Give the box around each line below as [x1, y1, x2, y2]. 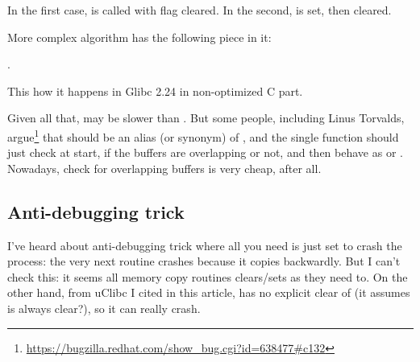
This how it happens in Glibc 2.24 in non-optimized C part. [7, 82, 303, 99]
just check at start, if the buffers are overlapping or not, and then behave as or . [7, 144, 403, 161]
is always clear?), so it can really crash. [7, 299, 201, 316]
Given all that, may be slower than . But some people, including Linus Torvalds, [7, 109, 405, 126]
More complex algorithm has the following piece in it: [7, 28, 272, 45]
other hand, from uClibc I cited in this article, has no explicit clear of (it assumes [7, 284, 410, 301]
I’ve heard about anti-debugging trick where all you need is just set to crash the [7, 237, 402, 253]
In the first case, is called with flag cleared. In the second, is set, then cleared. [7, 2, 392, 18]
